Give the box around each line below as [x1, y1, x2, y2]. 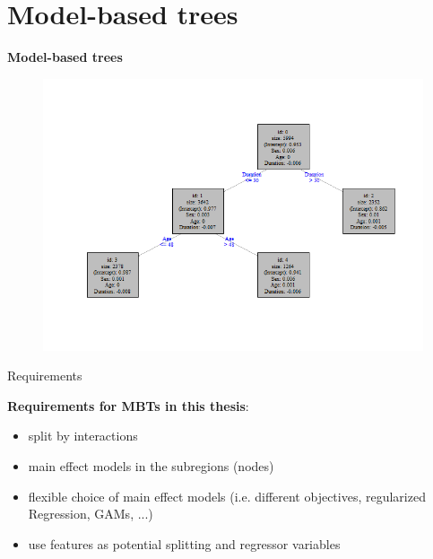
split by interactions [28, 426, 138, 445]
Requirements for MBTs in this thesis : [7, 396, 249, 415]
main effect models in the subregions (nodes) [28, 456, 274, 475]
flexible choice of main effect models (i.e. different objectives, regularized [28, 486, 426, 505]
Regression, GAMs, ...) [28, 504, 153, 523]
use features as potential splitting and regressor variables [28, 534, 341, 553]
